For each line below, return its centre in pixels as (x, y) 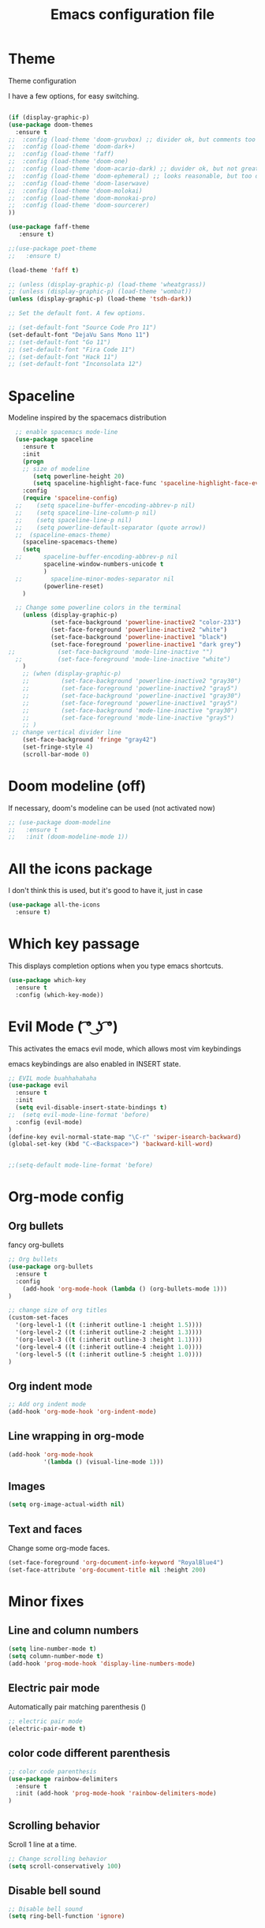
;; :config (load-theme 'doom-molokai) (76, 191)
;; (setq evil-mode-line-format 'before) (79, 1115)
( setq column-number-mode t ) (56, 1656)
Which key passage (74, 944)
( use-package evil (38, 1085)
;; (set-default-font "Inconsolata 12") (76, 364)
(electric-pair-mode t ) (47, 1729)
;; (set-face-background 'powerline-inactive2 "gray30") (132, 681)
